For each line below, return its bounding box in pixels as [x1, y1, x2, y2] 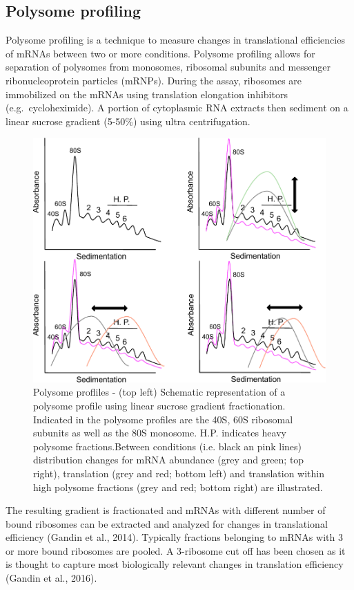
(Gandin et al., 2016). [6, 571, 97, 585]
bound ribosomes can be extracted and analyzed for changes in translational [6, 516, 328, 531]
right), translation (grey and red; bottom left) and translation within [33, 465, 324, 480]
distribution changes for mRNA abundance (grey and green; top [33, 452, 304, 467]
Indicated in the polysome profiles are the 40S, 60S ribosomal [33, 412, 293, 426]
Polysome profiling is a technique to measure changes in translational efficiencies [6, 33, 345, 47]
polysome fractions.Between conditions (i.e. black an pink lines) [33, 439, 302, 453]
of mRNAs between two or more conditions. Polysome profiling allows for [6, 46, 315, 60]
